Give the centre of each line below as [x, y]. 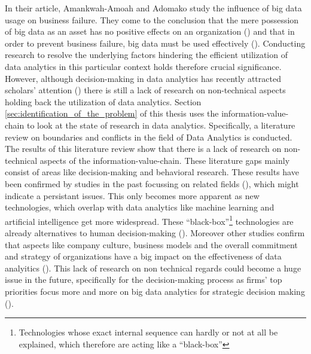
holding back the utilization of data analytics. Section [103, 101]
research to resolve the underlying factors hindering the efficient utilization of [146, 55]
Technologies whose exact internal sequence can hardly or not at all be [148, 332]
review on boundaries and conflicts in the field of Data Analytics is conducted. [149, 137]
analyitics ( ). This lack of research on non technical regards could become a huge [153, 268]
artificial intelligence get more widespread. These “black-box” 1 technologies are [149, 220]
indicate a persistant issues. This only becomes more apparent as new [132, 195]
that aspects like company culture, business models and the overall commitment [151, 244]
